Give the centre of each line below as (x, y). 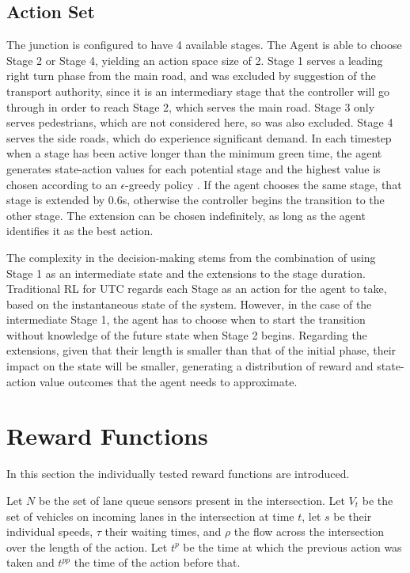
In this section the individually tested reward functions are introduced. (178, 474)
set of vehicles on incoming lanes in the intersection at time (150, 516)
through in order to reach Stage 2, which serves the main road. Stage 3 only (191, 106)
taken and (30, 562)
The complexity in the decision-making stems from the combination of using (191, 257)
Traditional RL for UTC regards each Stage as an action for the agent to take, (197, 288)
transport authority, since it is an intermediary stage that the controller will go (198, 91)
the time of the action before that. (157, 562)
